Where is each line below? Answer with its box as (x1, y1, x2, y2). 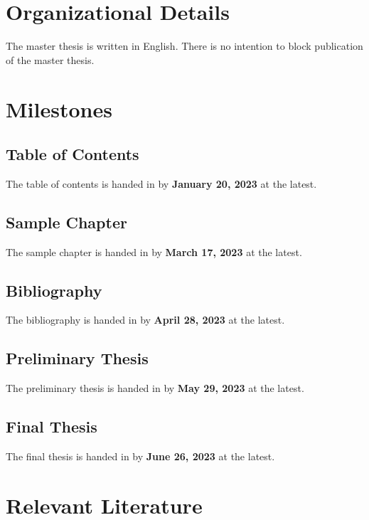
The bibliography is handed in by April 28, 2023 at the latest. (6, 312, 285, 327)
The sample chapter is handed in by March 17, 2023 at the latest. (6, 244, 302, 259)
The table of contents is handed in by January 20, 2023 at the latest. (6, 176, 317, 191)
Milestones (6, 94, 112, 123)
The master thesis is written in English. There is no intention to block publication (6, 38, 363, 53)
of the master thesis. (6, 52, 95, 67)
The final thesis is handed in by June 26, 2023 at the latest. (6, 449, 275, 464)
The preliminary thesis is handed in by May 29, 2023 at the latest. (6, 381, 304, 396)
